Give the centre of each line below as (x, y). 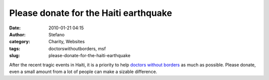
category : (20, 42)
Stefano (57, 34)
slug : (14, 56)
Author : (17, 34)
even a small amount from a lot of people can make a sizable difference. (83, 72)
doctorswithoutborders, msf (77, 48)
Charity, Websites (67, 42)
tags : (15, 48)
